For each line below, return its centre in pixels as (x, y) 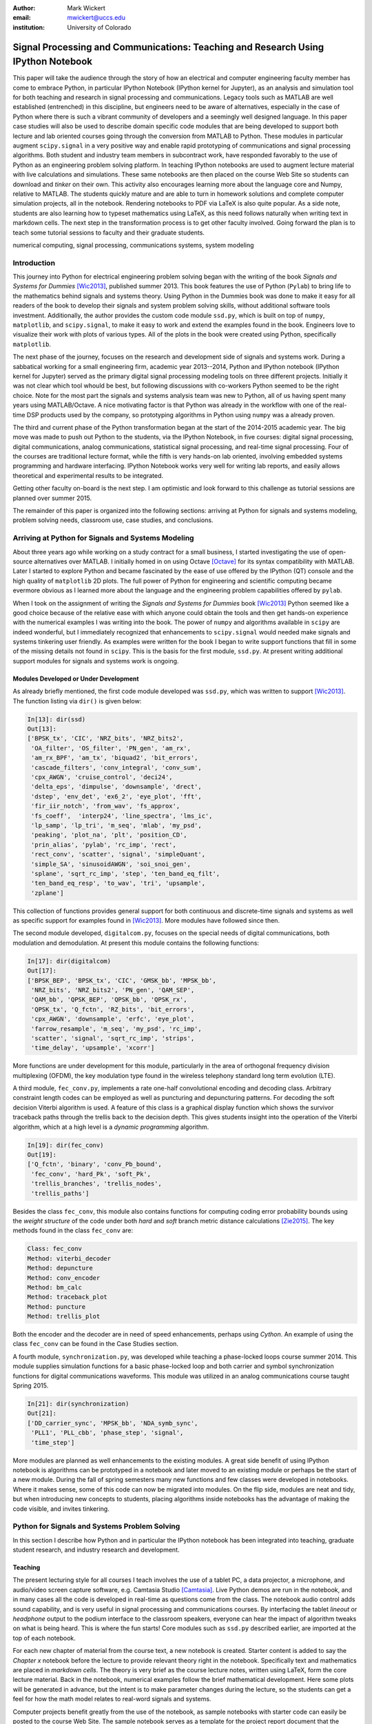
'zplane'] (48, 893)
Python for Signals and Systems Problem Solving (96, 1526)
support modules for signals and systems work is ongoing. (96, 661)
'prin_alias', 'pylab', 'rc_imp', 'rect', (104, 844)
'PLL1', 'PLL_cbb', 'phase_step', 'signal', (107, 1433)
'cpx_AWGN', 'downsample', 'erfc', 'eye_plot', (113, 1019)
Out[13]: (42, 729)
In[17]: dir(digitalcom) (69, 961)
